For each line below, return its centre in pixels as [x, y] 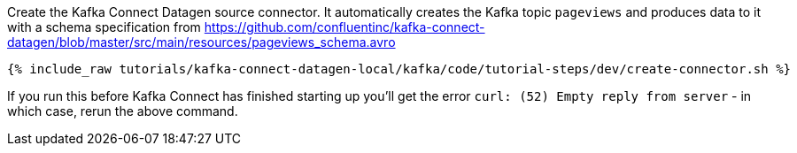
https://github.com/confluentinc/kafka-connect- [344, 27]
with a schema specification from [104, 27]
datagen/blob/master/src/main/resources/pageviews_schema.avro [201, 42]
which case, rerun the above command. [123, 111]
